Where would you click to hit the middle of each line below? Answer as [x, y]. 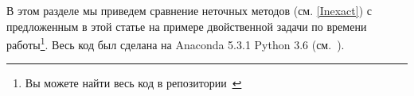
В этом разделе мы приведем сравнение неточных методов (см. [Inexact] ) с [189, 10]
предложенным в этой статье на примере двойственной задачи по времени [187, 26]
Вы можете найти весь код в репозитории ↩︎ [133, 83]
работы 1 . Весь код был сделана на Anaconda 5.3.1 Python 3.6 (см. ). [176, 43]
